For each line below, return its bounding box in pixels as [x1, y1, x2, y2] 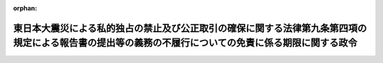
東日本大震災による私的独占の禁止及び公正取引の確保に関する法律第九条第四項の [13, 22, 367, 34]
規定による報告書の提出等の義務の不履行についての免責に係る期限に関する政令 [13, 37, 357, 49]
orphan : [13, 4, 38, 12]
